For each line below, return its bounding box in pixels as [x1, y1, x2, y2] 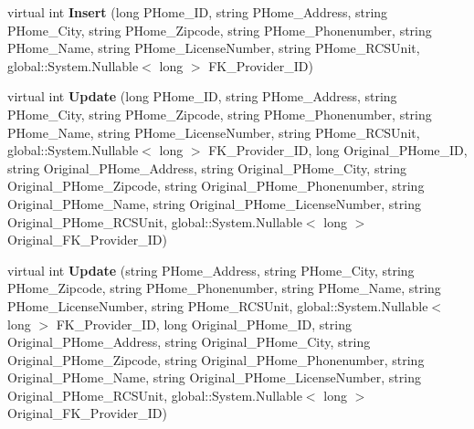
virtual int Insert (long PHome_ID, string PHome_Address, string [7, 3, 388, 21]
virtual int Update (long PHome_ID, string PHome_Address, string [7, 87, 397, 106]
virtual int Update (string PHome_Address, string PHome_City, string [7, 260, 415, 279]
